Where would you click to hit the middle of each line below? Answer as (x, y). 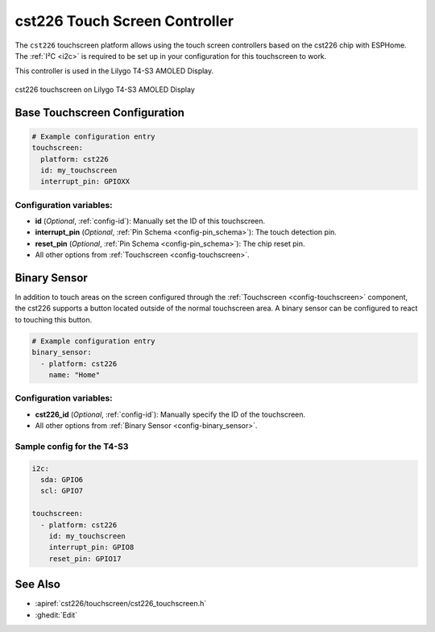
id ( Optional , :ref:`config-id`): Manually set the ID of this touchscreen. (150, 221)
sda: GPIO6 (62, 480)
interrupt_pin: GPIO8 (91, 547)
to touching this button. (54, 319)
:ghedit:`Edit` (56, 615)
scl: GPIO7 (62, 491)
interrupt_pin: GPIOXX (85, 182)
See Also (37, 584)
